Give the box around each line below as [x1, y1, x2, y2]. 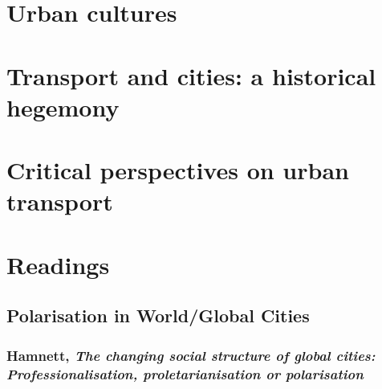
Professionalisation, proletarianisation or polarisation [6, 363, 364, 383]
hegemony [6, 90, 120, 123]
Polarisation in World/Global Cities [6, 303, 310, 328]
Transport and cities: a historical [6, 59, 376, 92]
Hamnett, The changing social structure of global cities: [6, 345, 376, 365]
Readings [6, 248, 110, 280]
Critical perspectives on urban [6, 154, 349, 186]
